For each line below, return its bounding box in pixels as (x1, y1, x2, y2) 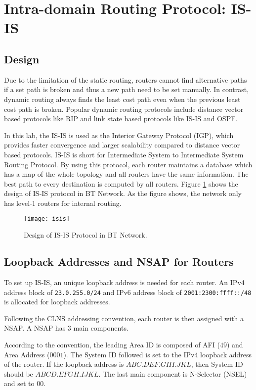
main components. (73, 323, 128, 333)
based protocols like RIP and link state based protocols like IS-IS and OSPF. (4, 113, 238, 124)
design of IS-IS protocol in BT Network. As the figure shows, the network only (4, 188, 242, 198)
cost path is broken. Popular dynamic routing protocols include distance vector (4, 103, 244, 114)
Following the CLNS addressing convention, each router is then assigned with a (4, 313, 244, 323)
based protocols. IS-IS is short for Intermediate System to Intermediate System (4, 149, 244, 159)
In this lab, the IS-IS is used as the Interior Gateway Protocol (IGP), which (4, 130, 234, 140)
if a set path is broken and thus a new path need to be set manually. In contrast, (4, 84, 249, 95)
